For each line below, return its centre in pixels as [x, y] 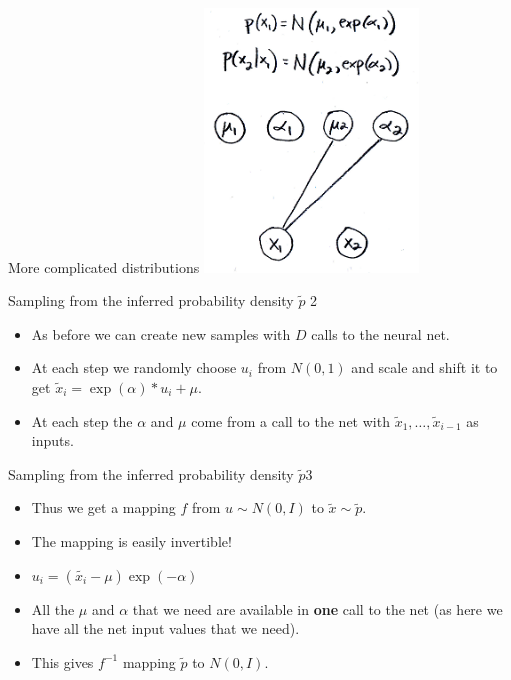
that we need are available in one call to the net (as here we [317, 608]
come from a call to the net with [290, 420]
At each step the [82, 420]
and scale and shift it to [424, 367]
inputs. [52, 440]
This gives [62, 661]
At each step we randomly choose [134, 367]
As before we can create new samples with [161, 333]
